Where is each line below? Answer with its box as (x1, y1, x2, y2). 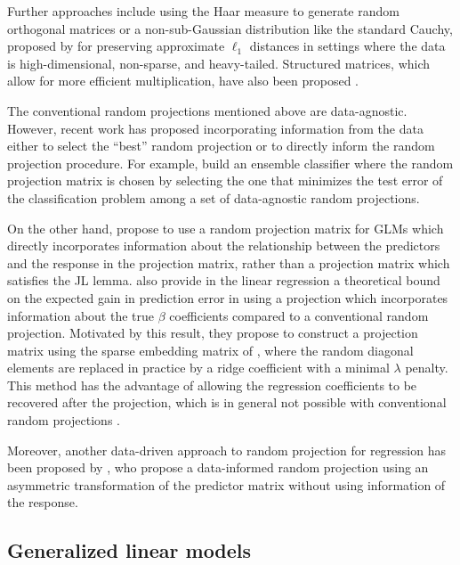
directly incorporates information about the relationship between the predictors (7, 236, 440, 255)
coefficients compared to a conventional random (169, 306, 429, 324)
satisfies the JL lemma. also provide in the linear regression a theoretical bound (7, 271, 440, 290)
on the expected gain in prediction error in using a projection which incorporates (7, 288, 448, 307)
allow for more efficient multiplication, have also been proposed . (7, 71, 359, 90)
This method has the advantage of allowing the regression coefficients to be (7, 375, 417, 394)
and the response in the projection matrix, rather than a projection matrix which (7, 253, 450, 272)
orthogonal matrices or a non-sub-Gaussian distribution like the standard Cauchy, (7, 19, 453, 37)
